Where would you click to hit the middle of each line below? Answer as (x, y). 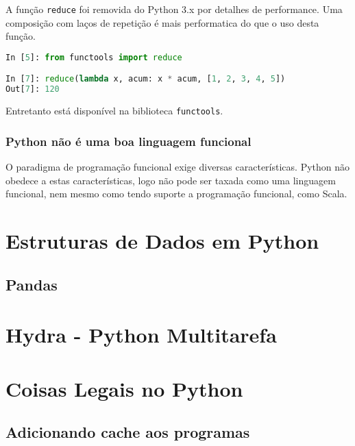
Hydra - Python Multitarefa (141, 335)
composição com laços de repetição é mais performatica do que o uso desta (162, 22)
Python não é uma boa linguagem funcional (128, 141)
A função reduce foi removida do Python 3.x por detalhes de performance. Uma (174, 9)
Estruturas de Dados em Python (162, 240)
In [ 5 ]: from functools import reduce (94, 57)
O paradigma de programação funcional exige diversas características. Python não (178, 166)
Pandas (32, 284)
